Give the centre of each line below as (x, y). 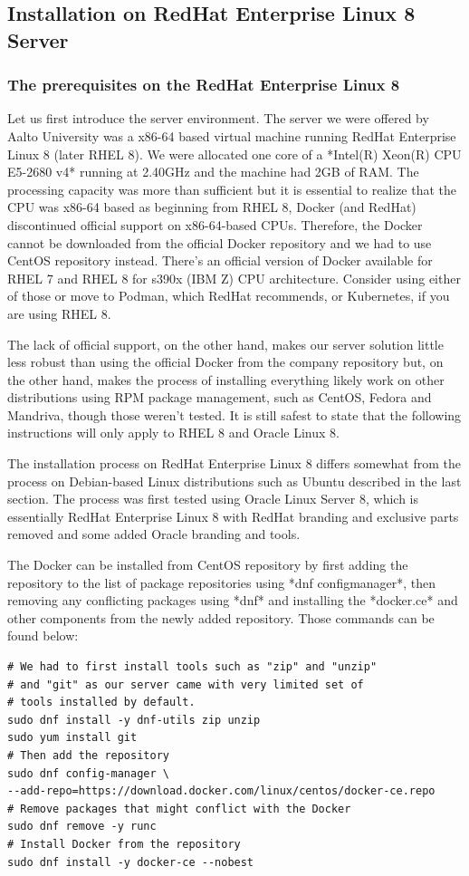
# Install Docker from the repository (124, 844)
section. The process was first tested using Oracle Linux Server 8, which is (213, 499)
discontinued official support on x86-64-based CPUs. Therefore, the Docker (215, 224)
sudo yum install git (72, 738)
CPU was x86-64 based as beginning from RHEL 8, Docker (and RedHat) (212, 207)
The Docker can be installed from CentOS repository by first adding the (208, 565)
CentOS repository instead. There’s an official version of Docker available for (220, 260)
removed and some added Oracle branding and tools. (154, 534)
